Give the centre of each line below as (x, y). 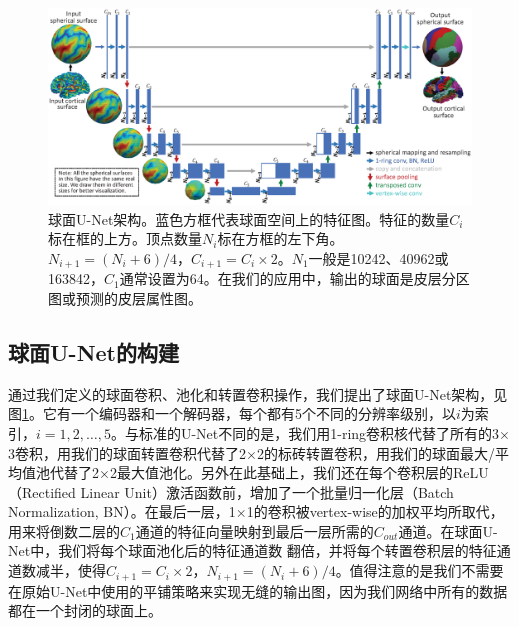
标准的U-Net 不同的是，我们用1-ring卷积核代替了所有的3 (319, 432)
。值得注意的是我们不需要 (419, 570)
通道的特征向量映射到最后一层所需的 (254, 530)
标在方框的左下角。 (280, 238)
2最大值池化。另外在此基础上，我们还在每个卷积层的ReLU (299, 472)
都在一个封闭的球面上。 (85, 610)
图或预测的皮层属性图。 (125, 297)
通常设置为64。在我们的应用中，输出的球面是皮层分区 (294, 278)
